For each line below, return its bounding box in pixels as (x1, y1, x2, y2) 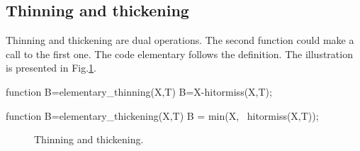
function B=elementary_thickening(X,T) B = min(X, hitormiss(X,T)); (6, 108, 319, 123)
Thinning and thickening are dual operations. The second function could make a (6, 33, 354, 47)
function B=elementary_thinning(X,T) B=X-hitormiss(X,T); (6, 84, 272, 99)
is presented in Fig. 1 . (6, 60, 96, 75)
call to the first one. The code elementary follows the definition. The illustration (6, 46, 353, 61)
